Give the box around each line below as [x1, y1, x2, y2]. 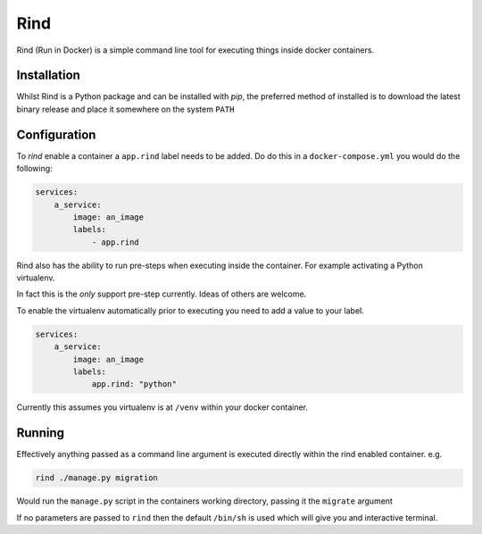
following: [16, 163, 53, 174]
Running [16, 425, 65, 441]
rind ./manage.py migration [35, 473, 158, 483]
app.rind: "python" [91, 380, 178, 389]
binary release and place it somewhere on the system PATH [16, 104, 235, 114]
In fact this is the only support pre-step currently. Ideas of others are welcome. [16, 288, 307, 299]
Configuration [16, 127, 96, 142]
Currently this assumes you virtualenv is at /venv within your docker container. [16, 402, 308, 413]
